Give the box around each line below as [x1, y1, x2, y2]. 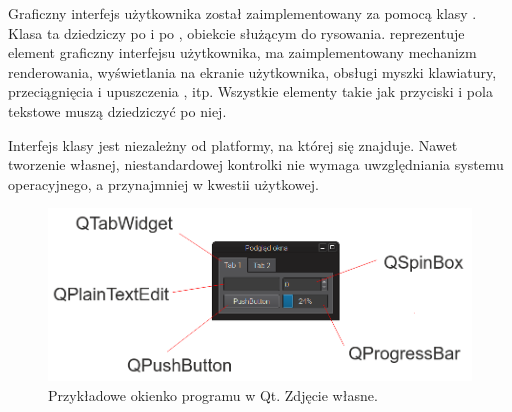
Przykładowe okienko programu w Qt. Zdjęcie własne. [48, 385, 378, 406]
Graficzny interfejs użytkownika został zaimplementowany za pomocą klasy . [8, 3, 477, 23]
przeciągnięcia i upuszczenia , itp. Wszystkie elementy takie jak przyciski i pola [8, 81, 493, 102]
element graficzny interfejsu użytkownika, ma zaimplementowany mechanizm [8, 42, 477, 63]
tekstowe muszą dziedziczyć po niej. [8, 100, 227, 121]
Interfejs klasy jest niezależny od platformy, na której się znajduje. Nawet [8, 134, 458, 155]
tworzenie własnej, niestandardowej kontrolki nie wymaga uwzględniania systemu [8, 154, 504, 175]
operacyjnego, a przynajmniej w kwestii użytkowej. [8, 173, 319, 194]
